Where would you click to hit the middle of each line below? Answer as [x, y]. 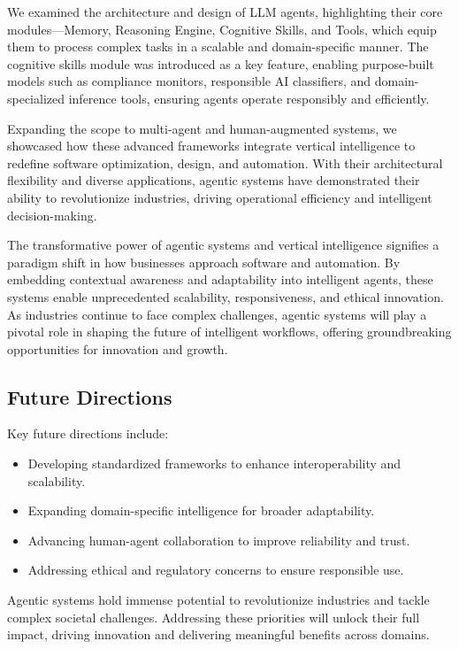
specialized [36, 98]
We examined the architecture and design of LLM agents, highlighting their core [225, 12]
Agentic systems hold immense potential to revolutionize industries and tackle [218, 600]
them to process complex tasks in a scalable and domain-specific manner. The [218, 46]
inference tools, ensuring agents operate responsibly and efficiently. [249, 98]
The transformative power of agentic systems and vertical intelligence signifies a [223, 245]
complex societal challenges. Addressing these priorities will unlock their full [214, 617]
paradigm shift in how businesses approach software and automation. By [204, 262]
